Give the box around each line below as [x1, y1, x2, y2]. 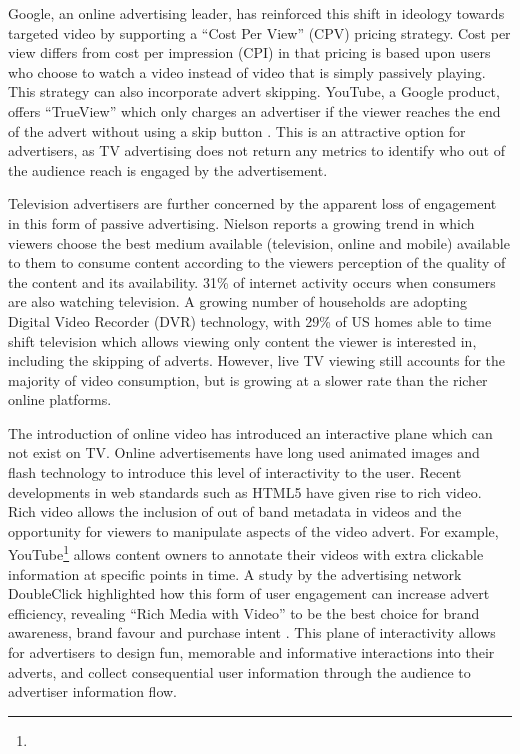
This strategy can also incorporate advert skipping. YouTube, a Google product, [8, 81, 500, 102]
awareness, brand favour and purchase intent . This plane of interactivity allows [8, 622, 496, 643]
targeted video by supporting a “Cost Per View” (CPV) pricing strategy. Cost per [8, 22, 511, 43]
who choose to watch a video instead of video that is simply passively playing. [8, 61, 486, 82]
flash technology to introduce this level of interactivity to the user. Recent [8, 462, 462, 483]
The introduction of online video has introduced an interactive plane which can [8, 422, 493, 443]
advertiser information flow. [8, 681, 177, 702]
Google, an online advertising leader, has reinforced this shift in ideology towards [8, 3, 505, 23]
